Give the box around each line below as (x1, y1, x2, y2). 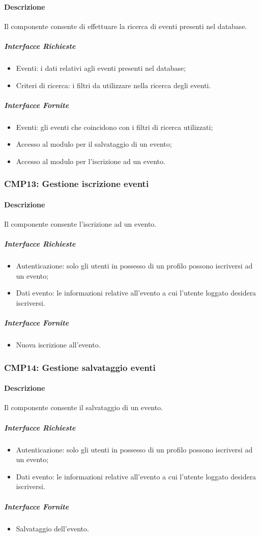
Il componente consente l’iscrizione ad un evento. (4, 219, 157, 229)
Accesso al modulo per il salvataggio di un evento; (16, 139, 172, 149)
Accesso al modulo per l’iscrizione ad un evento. (16, 155, 165, 166)
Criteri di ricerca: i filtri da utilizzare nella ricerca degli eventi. (16, 79, 211, 90)
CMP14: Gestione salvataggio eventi (4, 361, 156, 373)
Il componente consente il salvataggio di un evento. (4, 402, 163, 413)
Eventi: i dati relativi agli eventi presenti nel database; (16, 62, 186, 73)
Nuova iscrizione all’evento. (16, 339, 101, 350)
